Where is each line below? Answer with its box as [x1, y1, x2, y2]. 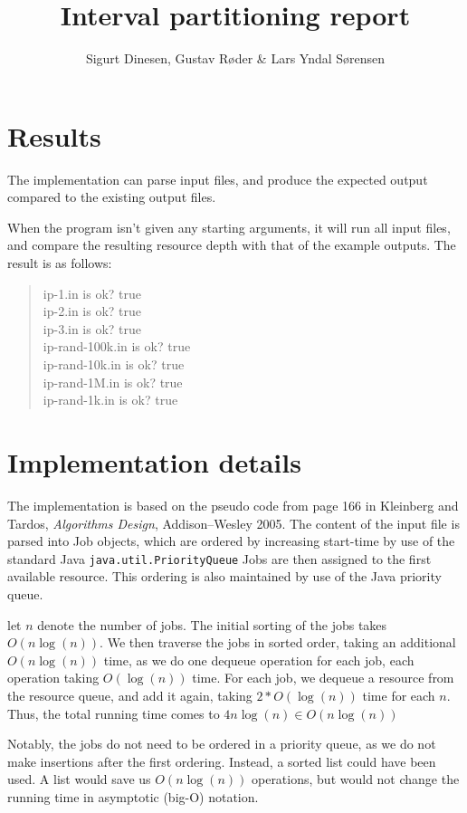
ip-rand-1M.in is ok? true [43, 372, 183, 391]
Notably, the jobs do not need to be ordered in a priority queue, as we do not [7, 734, 436, 753]
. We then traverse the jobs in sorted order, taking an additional [100, 633, 456, 652]
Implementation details [7, 443, 301, 480]
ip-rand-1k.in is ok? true [43, 390, 178, 409]
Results [7, 117, 101, 154]
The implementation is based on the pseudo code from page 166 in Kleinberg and [7, 495, 459, 514]
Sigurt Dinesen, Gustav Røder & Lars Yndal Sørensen [85, 49, 386, 68]
